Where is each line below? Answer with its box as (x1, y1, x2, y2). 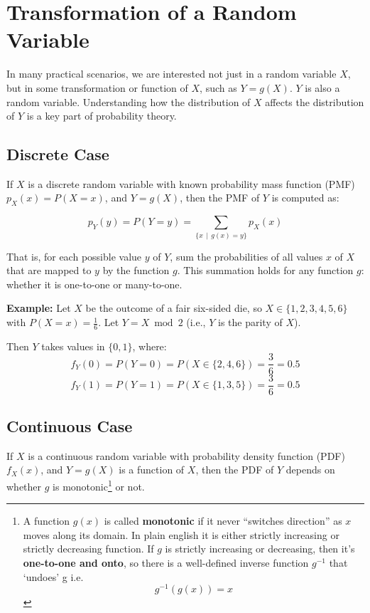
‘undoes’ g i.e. (23, 569, 84, 584)
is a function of (119, 462, 185, 477)
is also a (305, 80, 340, 95)
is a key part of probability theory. (26, 108, 177, 123)
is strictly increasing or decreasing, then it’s (165, 541, 355, 556)
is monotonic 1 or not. (53, 476, 145, 493)
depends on (285, 462, 335, 477)
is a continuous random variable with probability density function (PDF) (28, 448, 345, 463)
